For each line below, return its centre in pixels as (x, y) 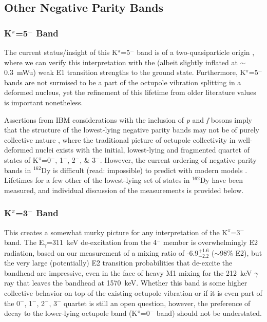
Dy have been (222, 180)
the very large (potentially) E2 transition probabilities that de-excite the (118, 263)
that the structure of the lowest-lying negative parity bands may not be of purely (132, 130)
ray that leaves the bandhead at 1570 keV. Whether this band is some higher (126, 283)
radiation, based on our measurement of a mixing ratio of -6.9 (101, 252)
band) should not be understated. (209, 313)
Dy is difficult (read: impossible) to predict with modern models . (144, 170)
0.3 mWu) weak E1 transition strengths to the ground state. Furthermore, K (125, 72)
